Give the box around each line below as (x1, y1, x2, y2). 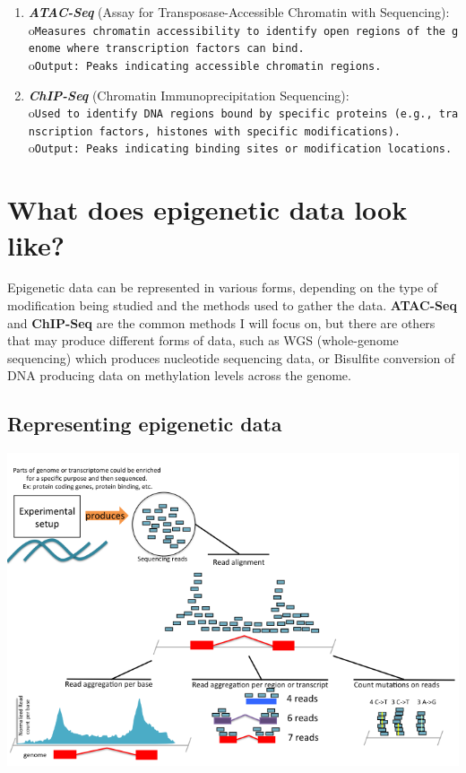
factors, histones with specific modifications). (99, 125, 401, 138)
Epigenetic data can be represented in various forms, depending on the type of (7, 278, 438, 297)
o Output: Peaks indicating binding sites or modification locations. (28, 138, 453, 157)
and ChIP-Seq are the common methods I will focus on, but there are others (7, 313, 436, 332)
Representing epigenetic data (7, 410, 282, 438)
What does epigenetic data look (7, 191, 408, 228)
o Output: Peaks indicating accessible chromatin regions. (28, 55, 382, 74)
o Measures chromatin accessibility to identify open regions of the (28, 20, 445, 39)
